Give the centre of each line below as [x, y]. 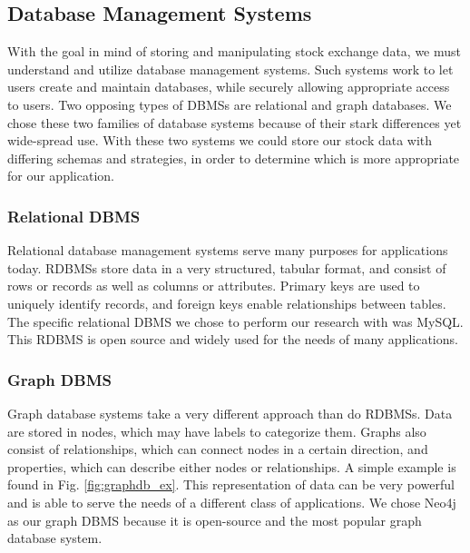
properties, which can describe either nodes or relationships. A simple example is [232, 466]
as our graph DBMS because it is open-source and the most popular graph [215, 520]
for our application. [61, 176]
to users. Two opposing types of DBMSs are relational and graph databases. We [230, 104]
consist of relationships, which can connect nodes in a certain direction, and [218, 449]
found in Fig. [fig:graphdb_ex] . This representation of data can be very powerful [231, 484]
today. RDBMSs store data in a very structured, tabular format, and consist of [227, 267]
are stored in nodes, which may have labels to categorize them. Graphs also [217, 431]
